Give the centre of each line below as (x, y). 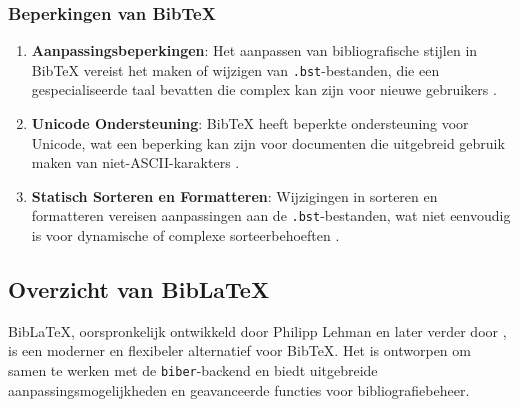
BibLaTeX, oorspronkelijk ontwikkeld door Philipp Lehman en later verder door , (257, 330)
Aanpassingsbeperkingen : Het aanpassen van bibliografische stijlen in (254, 50)
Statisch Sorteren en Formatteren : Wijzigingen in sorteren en (234, 195)
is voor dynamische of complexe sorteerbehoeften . (185, 235)
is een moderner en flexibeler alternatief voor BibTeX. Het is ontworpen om (239, 350)
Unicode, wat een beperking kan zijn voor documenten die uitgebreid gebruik (268, 142)
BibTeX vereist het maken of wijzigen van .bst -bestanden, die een (235, 69)
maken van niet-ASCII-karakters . (135, 162)
